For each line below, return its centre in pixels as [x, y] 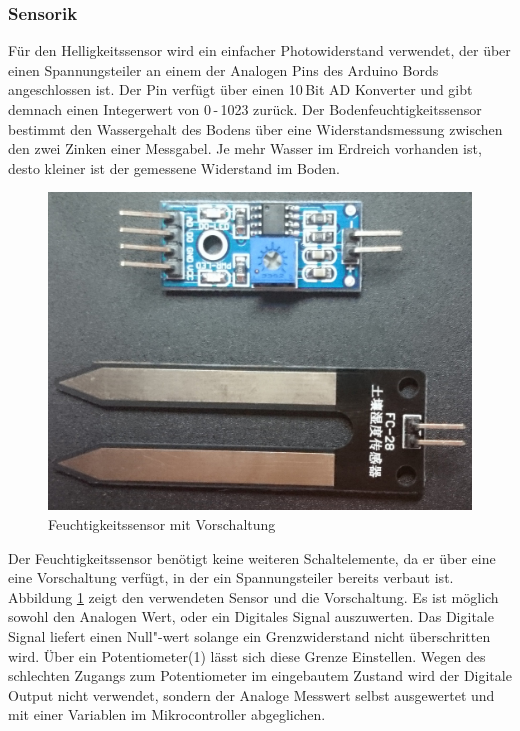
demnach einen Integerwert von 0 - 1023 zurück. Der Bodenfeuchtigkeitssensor [245, 109]
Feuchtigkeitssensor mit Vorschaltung [162, 523]
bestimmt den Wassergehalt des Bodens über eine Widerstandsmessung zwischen [255, 128]
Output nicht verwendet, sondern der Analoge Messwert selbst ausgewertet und [251, 694]
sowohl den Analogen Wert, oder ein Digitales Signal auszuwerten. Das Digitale [251, 616]
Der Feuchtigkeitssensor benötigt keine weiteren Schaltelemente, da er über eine [252, 557]
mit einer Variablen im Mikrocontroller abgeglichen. [167, 714]
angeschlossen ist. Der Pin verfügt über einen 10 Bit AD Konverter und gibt [240, 89]
